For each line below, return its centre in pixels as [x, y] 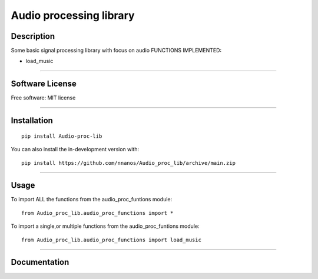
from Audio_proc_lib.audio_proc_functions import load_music [111, 240]
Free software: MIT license [43, 98]
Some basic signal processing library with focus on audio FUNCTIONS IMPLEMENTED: [116, 51]
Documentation [40, 262]
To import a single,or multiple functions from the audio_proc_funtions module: [105, 226]
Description [33, 36]
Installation [32, 121]
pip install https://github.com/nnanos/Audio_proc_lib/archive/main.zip [128, 163]
